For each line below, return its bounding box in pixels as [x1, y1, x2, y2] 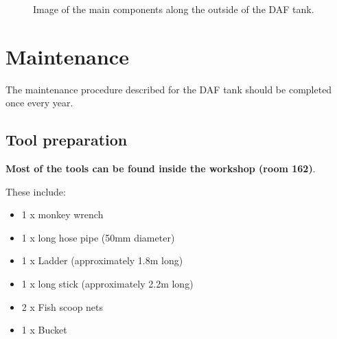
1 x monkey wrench [21, 207, 104, 222]
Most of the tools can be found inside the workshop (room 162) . [5, 161, 316, 176]
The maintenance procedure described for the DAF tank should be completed [5, 82, 332, 96]
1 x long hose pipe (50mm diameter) [21, 230, 175, 244]
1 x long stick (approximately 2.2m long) [21, 277, 194, 291]
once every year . [5, 95, 73, 110]
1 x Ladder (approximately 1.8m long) [21, 253, 183, 268]
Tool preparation [5, 129, 128, 150]
